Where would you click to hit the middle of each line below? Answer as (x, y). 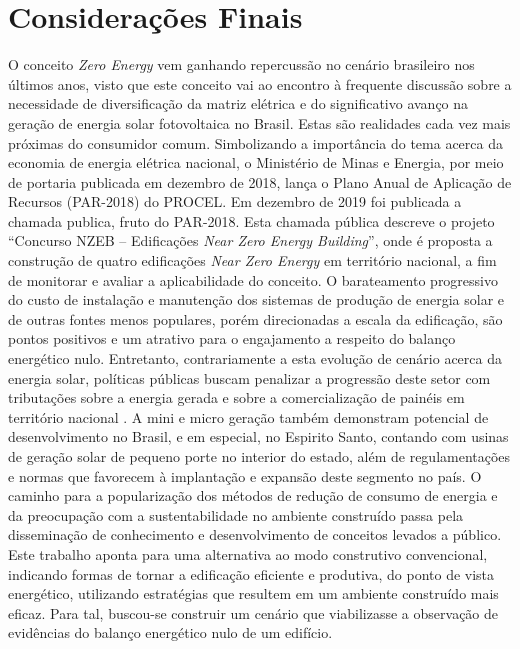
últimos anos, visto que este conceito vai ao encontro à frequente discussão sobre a (260, 83)
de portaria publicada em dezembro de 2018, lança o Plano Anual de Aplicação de (260, 181)
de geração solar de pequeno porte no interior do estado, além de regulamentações (259, 456)
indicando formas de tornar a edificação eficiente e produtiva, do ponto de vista (251, 573)
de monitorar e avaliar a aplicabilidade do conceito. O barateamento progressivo (253, 279)
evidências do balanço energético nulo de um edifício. (170, 632)
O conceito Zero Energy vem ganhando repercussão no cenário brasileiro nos (241, 64)
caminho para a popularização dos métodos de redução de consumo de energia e (253, 495)
